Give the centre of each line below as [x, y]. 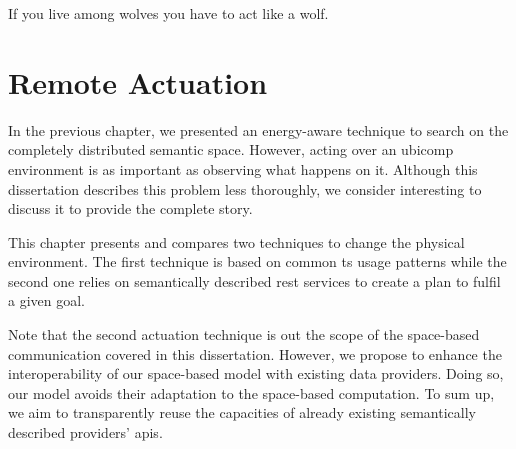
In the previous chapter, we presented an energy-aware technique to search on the [258, 129]
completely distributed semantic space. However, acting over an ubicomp [231, 149]
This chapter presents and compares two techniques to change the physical [236, 241]
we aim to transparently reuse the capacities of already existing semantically [242, 412]
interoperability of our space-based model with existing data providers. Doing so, [256, 373]
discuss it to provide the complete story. [130, 208]
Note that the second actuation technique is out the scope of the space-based [244, 334]
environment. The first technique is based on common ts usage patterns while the [257, 261]
